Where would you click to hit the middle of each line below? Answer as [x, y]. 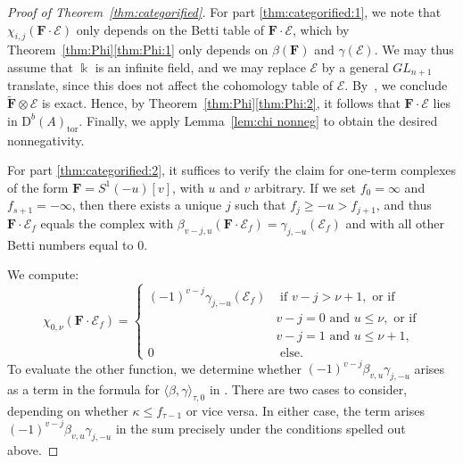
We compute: [43, 274]
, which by [321, 29]
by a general [355, 66]
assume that [41, 66]
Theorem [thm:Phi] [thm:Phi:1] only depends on [138, 50]
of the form [38, 187]
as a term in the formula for [83, 389]
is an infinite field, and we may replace [200, 66]
